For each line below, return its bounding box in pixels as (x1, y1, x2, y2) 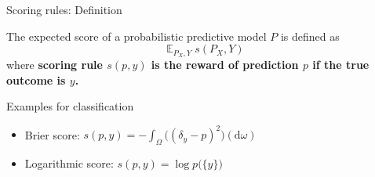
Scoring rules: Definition (6, 2, 122, 17)
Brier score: (24, 126, 80, 143)
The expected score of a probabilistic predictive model (6, 27, 267, 44)
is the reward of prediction (151, 56, 299, 73)
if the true (312, 56, 370, 73)
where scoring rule (6, 56, 103, 73)
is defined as (280, 27, 340, 44)
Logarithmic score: (24, 155, 114, 172)
